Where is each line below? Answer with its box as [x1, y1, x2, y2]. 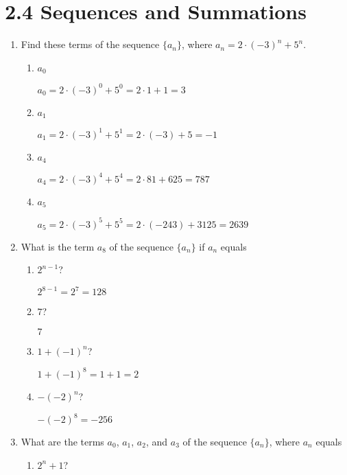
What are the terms [21, 435, 104, 448]
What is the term [21, 239, 95, 253]
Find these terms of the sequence [21, 37, 160, 51]
